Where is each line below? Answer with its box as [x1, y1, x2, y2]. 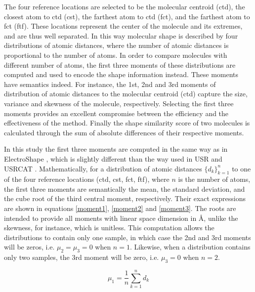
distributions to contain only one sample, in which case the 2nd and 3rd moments [4, 232, 251, 242]
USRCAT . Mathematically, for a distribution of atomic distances [4, 163, 202, 173]
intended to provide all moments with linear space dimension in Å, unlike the [4, 212, 238, 223]
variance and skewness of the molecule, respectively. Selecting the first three [4, 98, 234, 108]
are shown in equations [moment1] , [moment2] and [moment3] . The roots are [4, 203, 236, 213]
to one [232, 163, 251, 173]
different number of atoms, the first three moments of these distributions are [4, 59, 236, 70]
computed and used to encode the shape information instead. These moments [4, 69, 239, 80]
